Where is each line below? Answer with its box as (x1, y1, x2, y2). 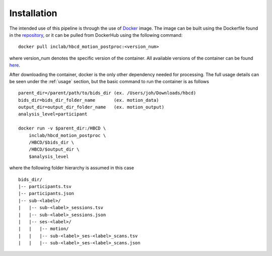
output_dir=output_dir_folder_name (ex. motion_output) (18, 104, 165, 110)
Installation (9, 8, 57, 19)
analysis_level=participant (18, 111, 88, 117)
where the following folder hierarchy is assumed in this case (9, 165, 134, 171)
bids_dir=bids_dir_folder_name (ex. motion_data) (18, 97, 159, 103)
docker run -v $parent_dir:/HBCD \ (18, 125, 106, 131)
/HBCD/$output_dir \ (28, 147, 80, 152)
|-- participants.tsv (18, 183, 72, 189)
